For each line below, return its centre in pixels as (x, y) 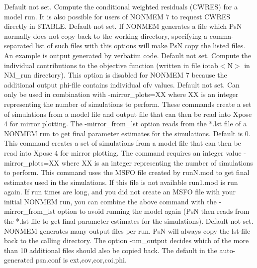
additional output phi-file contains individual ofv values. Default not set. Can (122, 84)
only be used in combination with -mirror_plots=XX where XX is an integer (121, 94)
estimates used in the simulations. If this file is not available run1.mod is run (121, 182)
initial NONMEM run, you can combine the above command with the (110, 201)
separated (19, 45)
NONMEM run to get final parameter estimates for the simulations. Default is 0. (127, 133)
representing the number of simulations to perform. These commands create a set (128, 104)
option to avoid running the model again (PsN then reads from (153, 211)
